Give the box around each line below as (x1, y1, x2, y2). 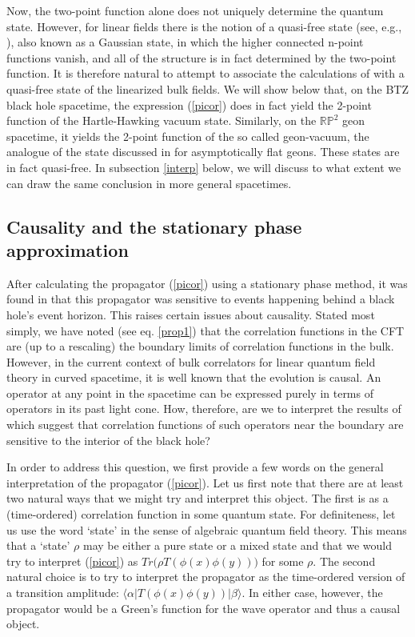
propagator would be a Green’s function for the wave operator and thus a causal (6, 599, 401, 616)
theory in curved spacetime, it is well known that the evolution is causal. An (6, 369, 381, 386)
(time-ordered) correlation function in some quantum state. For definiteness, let (6, 506, 396, 523)
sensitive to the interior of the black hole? (6, 431, 210, 448)
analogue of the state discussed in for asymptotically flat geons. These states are (6, 143, 400, 160)
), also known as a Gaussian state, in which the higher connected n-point (6, 34, 364, 50)
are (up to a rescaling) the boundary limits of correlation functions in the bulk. (6, 338, 394, 355)
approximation (6, 237, 129, 262)
